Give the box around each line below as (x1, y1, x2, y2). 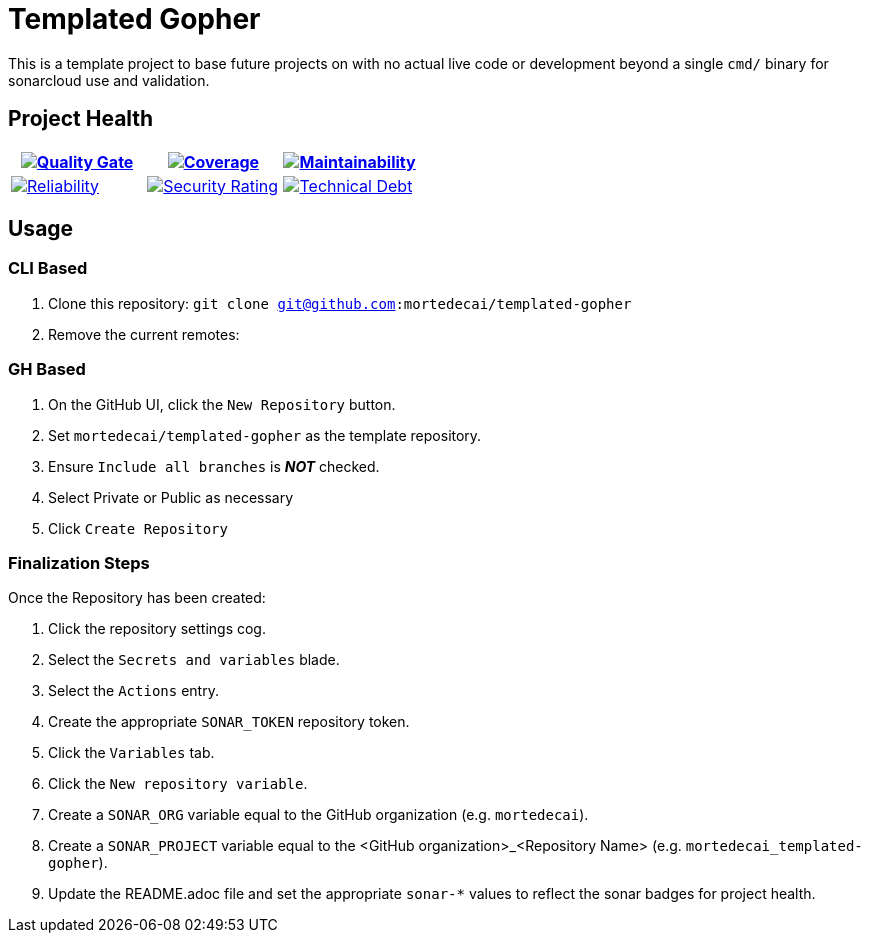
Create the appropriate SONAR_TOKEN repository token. (48, 713, 410, 731)
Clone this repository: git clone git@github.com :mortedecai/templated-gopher (48, 294, 632, 312)
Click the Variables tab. (48, 744, 215, 762)
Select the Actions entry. (48, 682, 219, 700)
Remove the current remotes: (48, 325, 240, 343)
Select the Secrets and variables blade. (48, 651, 340, 669)
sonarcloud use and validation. (8, 71, 210, 89)
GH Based (8, 359, 86, 380)
